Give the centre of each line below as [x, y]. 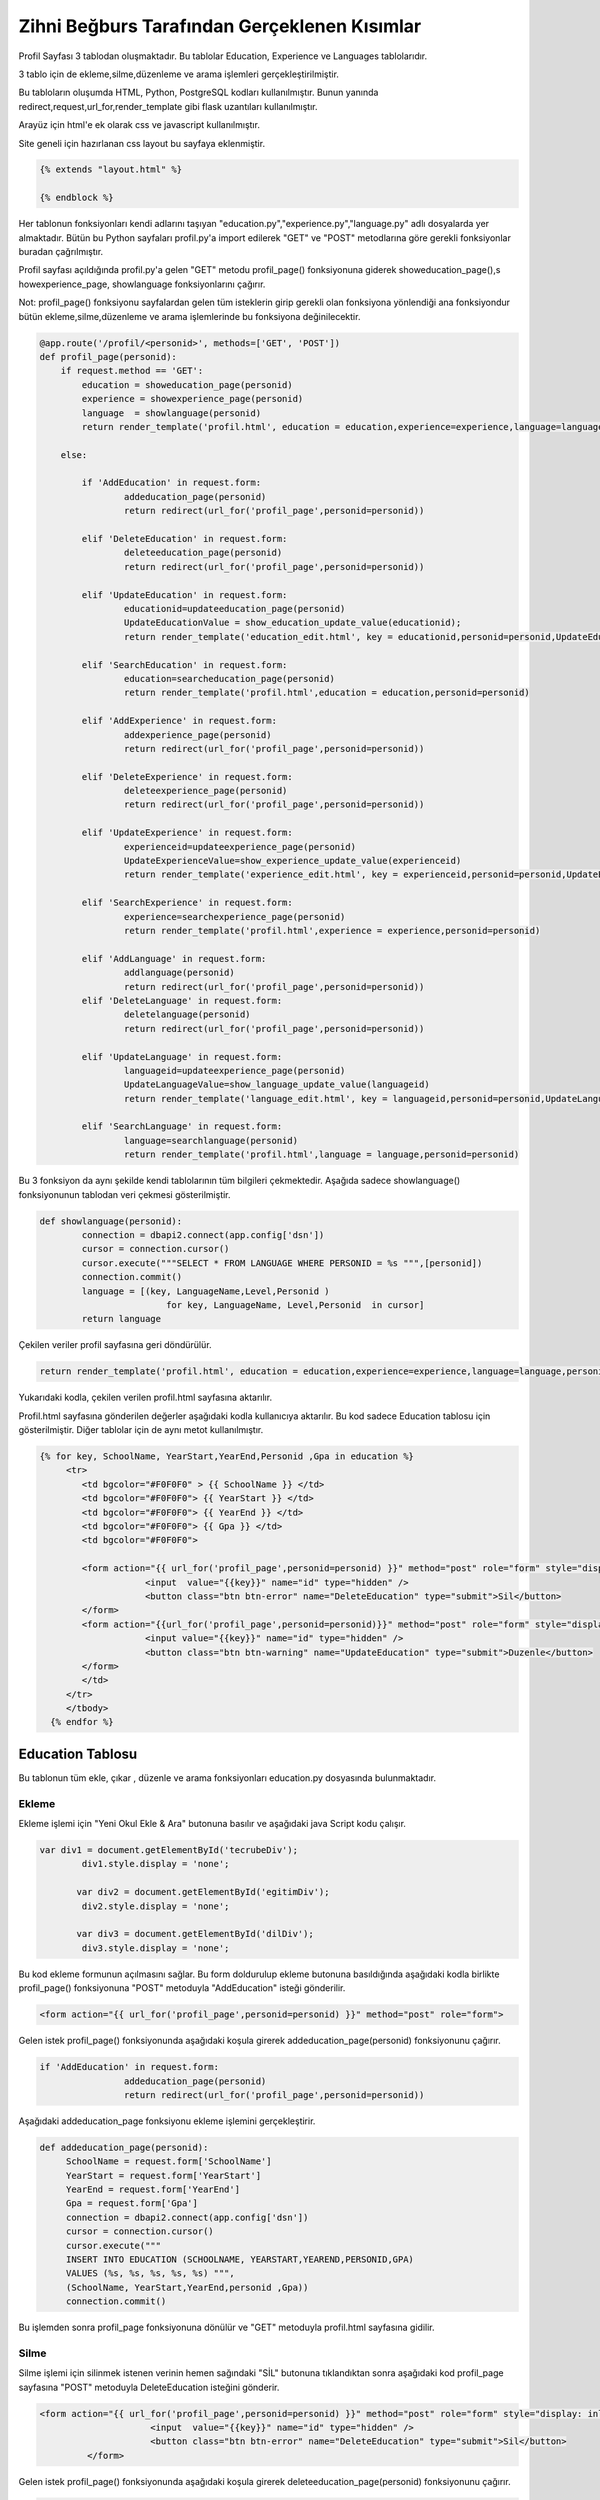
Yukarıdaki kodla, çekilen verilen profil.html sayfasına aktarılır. [145, 1397]
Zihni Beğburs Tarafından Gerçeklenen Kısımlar [220, 26]
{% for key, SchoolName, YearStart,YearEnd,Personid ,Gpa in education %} [227, 1456]
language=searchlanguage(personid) [211, 1140]
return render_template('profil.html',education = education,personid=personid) [326, 693]
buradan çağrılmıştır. [61, 252]
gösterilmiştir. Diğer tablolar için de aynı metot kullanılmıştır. [141, 1430]
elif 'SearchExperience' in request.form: [187, 903]
